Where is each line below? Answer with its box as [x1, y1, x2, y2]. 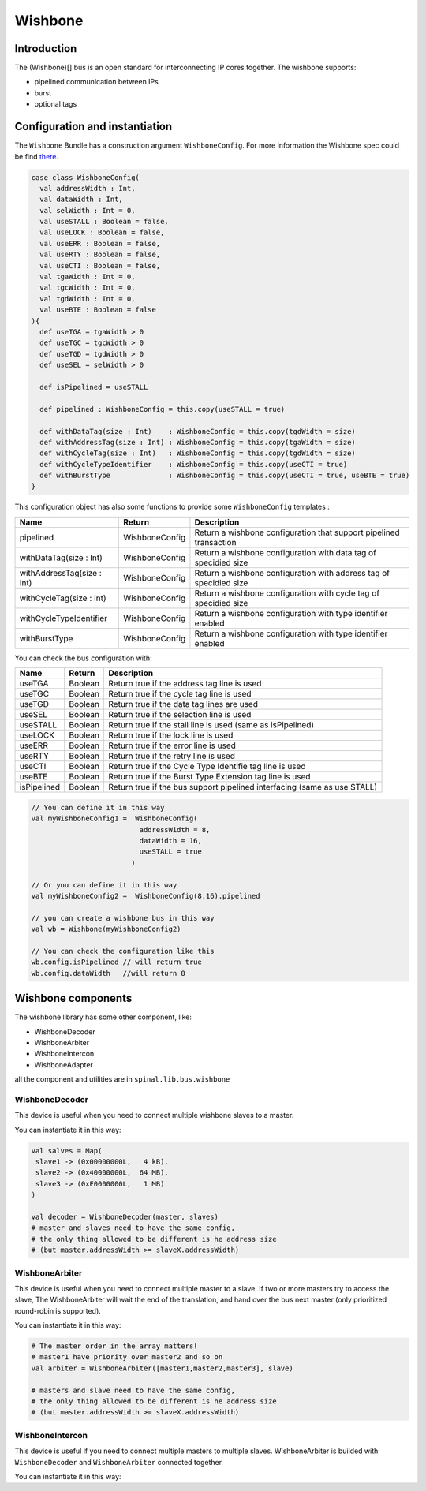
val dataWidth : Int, [39, 195, 124, 204]
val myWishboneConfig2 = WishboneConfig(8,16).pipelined [31, 891, 260, 900]
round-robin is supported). [14, 1306, 102, 1315]
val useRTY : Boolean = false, [39, 250, 161, 260]
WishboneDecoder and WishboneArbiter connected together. [14, 1457, 224, 1467]
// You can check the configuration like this [31, 947, 215, 955]
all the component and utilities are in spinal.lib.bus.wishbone [14, 1074, 230, 1084]
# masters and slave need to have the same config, [31, 1385, 236, 1395]
